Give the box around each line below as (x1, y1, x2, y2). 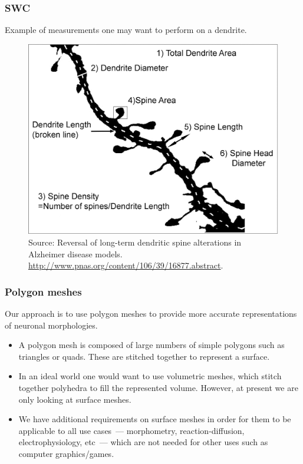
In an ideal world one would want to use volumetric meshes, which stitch (18, 370, 282, 382)
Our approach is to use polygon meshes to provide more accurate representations (5, 307, 297, 319)
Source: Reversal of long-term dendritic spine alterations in (28, 236, 242, 248)
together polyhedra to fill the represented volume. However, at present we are (18, 381, 298, 393)
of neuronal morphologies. (5, 319, 98, 331)
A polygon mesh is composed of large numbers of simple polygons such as (18, 339, 285, 351)
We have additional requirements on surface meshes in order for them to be (18, 413, 291, 425)
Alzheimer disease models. (28, 247, 123, 260)
